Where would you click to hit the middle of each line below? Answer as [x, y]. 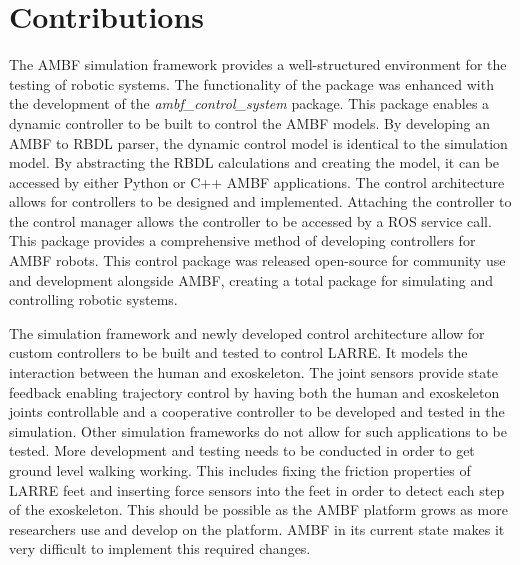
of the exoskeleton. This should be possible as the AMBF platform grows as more [258, 509]
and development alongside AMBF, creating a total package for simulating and [251, 279]
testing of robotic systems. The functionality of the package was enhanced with [251, 83]
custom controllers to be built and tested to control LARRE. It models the [238, 352]
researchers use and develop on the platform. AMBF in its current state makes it [257, 528]
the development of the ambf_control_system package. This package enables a [249, 103]
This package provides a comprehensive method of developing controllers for [242, 240]
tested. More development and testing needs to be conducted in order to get [242, 450]
